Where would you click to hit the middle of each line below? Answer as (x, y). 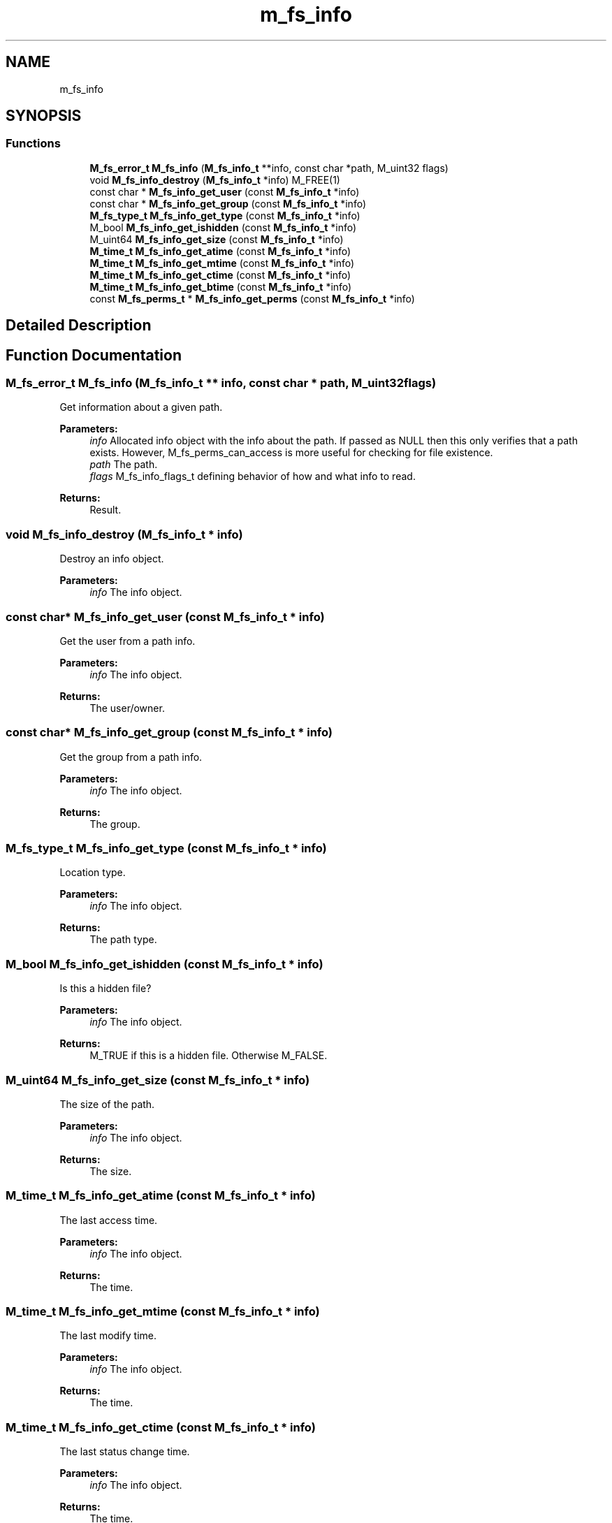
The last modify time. (108, 1336)
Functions (33, 144)
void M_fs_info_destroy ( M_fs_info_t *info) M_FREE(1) (215, 180)
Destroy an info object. (112, 559)
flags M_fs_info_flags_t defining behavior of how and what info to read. (253, 476)
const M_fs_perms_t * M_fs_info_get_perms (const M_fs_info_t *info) (252, 298)
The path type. (123, 940)
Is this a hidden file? (105, 989)
